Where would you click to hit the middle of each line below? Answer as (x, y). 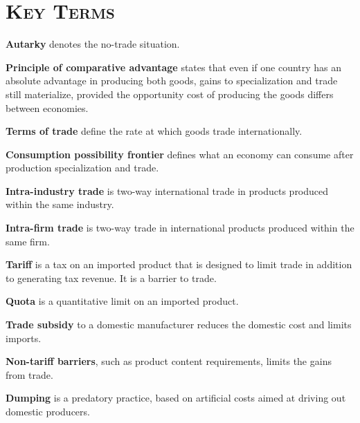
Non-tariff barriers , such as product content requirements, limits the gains (169, 361)
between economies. (47, 107)
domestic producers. (48, 411)
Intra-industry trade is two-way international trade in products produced (167, 190)
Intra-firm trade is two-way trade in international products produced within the (180, 228)
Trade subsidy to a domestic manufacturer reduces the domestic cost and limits (179, 325)
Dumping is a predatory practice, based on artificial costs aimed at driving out (176, 398)
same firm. (28, 241)
